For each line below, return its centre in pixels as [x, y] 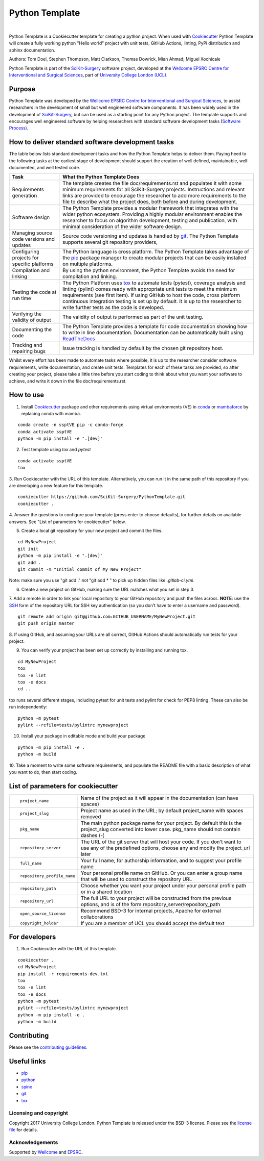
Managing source [32, 233]
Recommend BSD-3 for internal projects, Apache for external [151, 910]
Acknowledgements [33, 1142]
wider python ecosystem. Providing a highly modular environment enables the [152, 214]
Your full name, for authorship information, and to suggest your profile [161, 860]
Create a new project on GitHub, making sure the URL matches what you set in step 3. [108, 589]
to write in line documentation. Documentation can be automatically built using [153, 332]
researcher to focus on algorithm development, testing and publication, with [150, 221]
